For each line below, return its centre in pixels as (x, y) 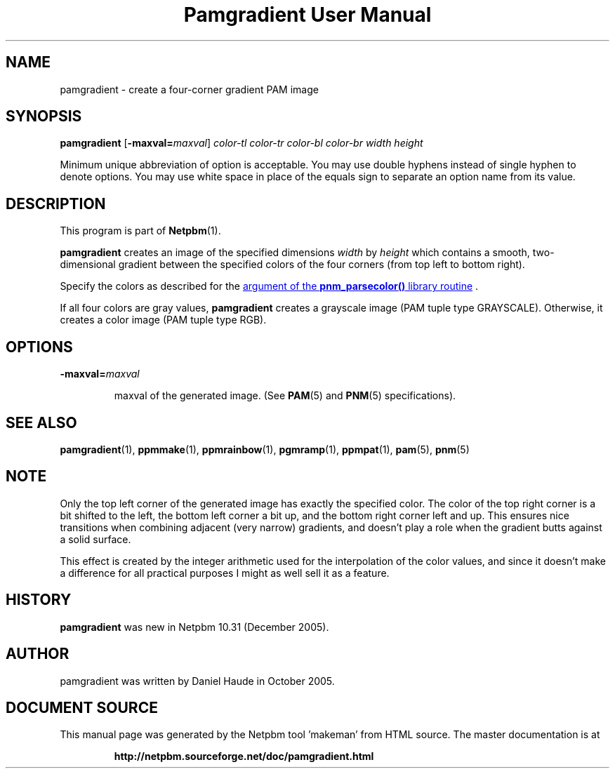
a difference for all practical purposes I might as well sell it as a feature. (225, 573)
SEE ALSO (41, 422)
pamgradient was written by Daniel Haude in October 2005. (197, 681)
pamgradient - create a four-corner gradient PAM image (189, 89)
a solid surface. (95, 539)
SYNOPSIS (44, 116)
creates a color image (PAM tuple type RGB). (163, 320)
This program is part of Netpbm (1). (140, 231)
